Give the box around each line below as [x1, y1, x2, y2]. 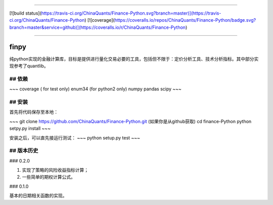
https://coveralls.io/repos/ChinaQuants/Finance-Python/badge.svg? [114, 17, 256, 23]
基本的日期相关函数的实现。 [9, 192, 67, 199]
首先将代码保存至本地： [9, 109, 58, 115]
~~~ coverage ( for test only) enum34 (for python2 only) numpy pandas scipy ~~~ [9, 86, 182, 92]
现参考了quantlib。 [9, 63, 49, 69]
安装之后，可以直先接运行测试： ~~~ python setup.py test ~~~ [9, 134, 140, 141]
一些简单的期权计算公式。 [22, 174, 75, 180]
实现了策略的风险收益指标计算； [22, 167, 88, 173]
